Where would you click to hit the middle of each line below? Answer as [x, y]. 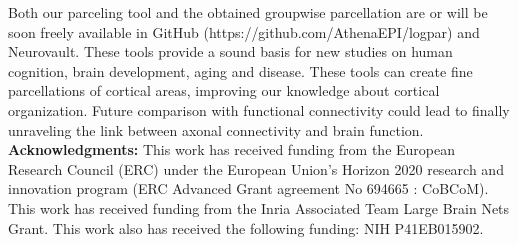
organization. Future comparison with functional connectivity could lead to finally [259, 109]
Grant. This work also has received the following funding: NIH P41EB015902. [246, 227]
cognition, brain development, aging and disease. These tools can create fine [240, 70]
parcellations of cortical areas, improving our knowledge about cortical [224, 90]
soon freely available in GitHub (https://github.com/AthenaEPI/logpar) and [244, 31]
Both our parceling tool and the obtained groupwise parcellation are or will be [248, 12]
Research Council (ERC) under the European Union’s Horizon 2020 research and [256, 168]
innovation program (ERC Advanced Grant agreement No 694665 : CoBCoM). [248, 188]
